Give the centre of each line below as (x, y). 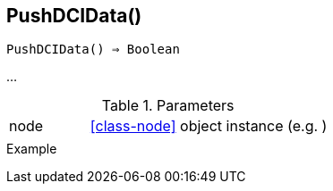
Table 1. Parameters (168, 106)
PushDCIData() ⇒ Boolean (93, 50)
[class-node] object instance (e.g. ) (209, 126)
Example (32, 149)
